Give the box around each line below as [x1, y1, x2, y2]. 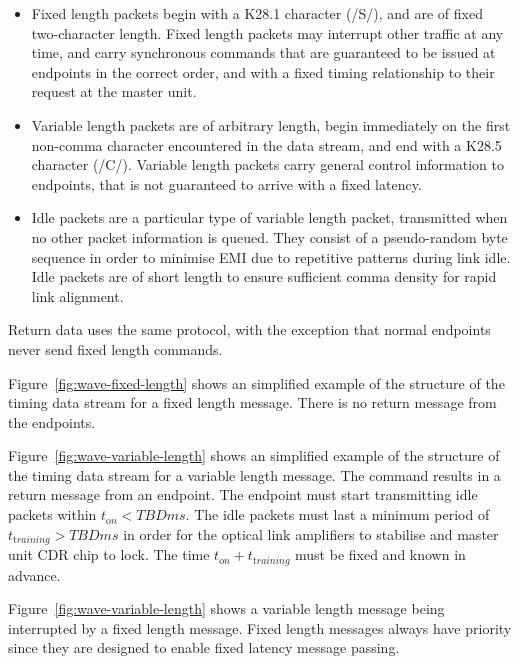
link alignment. [31, 285, 124, 306]
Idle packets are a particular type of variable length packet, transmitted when [31, 207, 508, 228]
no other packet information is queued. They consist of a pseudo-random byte [31, 226, 508, 247]
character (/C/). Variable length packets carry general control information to [31, 154, 504, 175]
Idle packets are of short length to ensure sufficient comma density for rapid [31, 266, 497, 287]
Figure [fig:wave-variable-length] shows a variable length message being [8, 598, 445, 619]
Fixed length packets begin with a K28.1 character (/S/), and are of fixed [31, 3, 483, 23]
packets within [8, 504, 97, 525]
